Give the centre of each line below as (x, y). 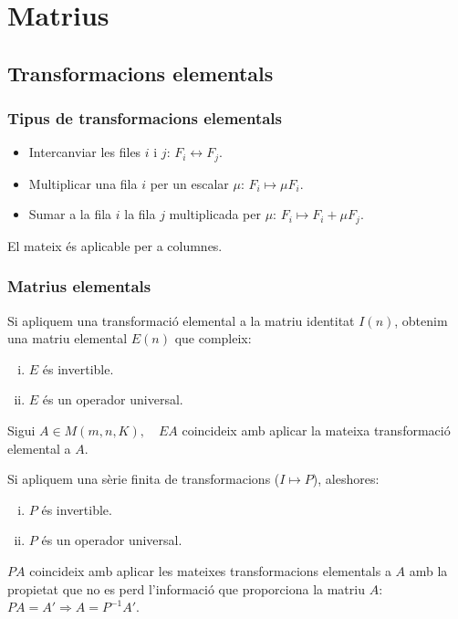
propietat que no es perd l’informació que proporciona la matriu (186, 588)
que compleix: (213, 338)
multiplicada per (215, 214)
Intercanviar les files (85, 152)
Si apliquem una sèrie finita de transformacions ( (144, 479)
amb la (428, 571)
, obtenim (421, 320)
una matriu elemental (68, 338)
